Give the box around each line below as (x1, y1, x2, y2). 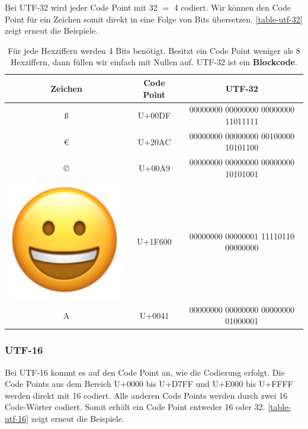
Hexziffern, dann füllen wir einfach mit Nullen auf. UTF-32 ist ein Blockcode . (11, 56, 297, 68)
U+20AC (137, 135, 171, 148)
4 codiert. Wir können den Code (174, 1, 291, 13)
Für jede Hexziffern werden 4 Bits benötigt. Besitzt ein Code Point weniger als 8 (8, 44, 300, 56)
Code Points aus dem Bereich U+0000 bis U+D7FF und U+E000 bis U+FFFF (5, 377, 293, 390)
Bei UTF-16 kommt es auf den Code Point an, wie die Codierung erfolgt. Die (5, 366, 285, 378)
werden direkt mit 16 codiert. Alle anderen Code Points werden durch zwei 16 (5, 389, 288, 401)
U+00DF (137, 109, 171, 121)
